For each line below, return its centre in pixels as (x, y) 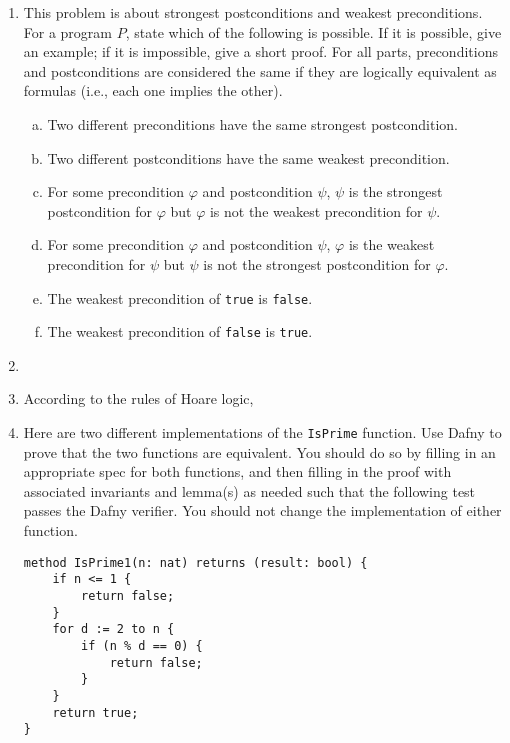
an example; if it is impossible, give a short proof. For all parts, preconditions (260, 51)
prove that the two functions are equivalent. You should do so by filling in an (259, 451)
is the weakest (391, 244)
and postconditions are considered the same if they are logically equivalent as (260, 70)
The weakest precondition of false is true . (180, 331)
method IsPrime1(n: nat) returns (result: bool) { (195, 562)
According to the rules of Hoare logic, (138, 398)
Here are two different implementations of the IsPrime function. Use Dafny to (262, 432)
